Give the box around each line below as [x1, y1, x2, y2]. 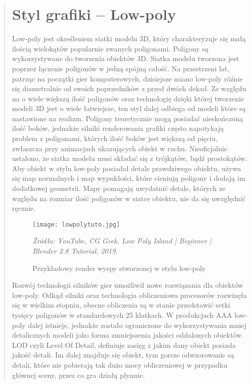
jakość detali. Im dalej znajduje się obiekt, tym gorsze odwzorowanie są [12, 349, 234, 360]
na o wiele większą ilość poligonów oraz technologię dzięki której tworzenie [12, 93, 244, 103]
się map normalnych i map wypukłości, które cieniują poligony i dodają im [12, 173, 245, 183]
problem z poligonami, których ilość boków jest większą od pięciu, [12, 133, 218, 144]
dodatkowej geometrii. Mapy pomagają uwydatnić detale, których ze [12, 183, 226, 194]
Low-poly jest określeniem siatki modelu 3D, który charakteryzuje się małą [12, 33, 246, 44]
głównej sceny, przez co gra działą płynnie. [12, 369, 145, 380]
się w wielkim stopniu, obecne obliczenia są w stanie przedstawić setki [12, 299, 231, 310]
